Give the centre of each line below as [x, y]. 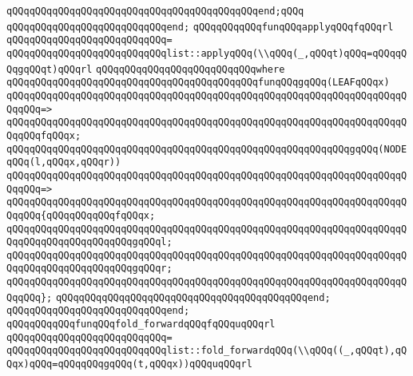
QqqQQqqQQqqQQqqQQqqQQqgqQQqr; [89, 269]
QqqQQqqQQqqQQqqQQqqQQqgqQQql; [89, 242]
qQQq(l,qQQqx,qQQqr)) [64, 162]
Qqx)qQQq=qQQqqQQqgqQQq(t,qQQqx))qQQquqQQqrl [129, 364]
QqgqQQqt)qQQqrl [50, 69]
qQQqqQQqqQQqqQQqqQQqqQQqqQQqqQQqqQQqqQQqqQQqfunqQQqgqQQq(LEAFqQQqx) [198, 83]
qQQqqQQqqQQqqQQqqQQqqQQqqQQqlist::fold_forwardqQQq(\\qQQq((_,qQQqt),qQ [207, 351]
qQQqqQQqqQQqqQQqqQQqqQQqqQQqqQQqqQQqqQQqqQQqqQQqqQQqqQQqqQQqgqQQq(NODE [207, 149]
